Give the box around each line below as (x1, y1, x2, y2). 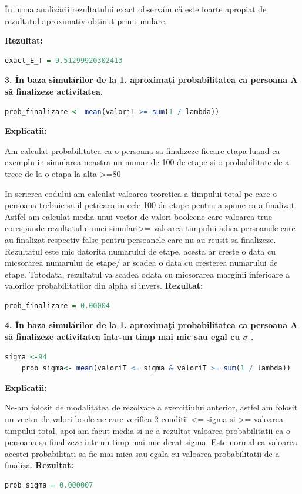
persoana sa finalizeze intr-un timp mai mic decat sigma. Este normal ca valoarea (5, 436, 297, 448)
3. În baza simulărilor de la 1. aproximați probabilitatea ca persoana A (5, 74, 298, 86)
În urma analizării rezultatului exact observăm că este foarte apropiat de (5, 3, 267, 15)
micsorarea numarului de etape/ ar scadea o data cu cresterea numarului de (5, 256, 278, 269)
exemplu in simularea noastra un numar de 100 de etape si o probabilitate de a (5, 156, 290, 168)
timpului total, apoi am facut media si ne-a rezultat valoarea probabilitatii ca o (5, 424, 290, 436)
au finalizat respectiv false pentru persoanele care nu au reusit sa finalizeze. (5, 233, 276, 245)
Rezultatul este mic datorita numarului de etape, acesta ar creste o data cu (5, 245, 276, 257)
